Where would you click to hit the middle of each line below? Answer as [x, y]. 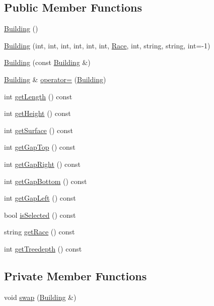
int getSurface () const [39, 130]
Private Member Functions [76, 276]
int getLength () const [38, 96]
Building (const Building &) [47, 62]
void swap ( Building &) [40, 297]
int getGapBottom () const [46, 181]
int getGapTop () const [40, 147]
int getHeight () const [38, 113]
